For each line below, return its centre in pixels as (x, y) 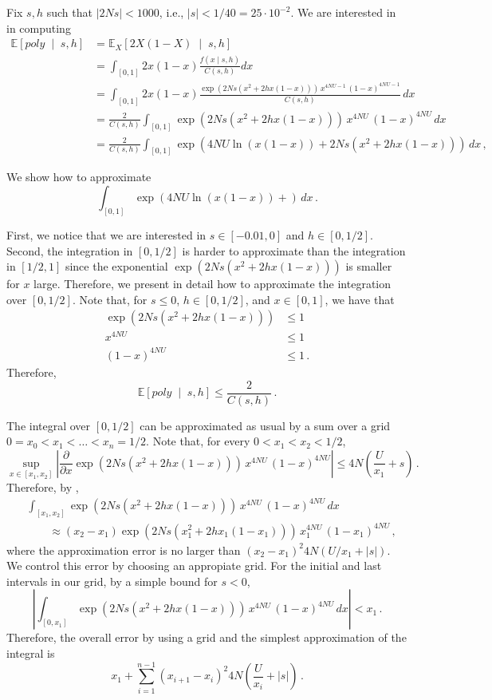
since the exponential (116, 266)
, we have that (360, 299)
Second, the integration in (70, 250)
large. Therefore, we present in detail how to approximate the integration (213, 284)
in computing (39, 28)
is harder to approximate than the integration (294, 250)
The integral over (49, 425)
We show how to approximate (79, 177)
